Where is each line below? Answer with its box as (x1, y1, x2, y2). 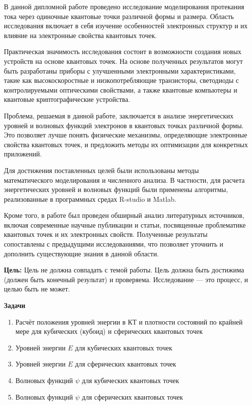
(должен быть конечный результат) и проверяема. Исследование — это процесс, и (4, 274, 248, 284)
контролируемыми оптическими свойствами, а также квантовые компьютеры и (4, 84, 237, 95)
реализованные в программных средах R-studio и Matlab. (4, 193, 176, 204)
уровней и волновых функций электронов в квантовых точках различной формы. (4, 120, 244, 130)
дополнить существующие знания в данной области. (4, 248, 159, 258)
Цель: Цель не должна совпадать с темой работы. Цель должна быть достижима (4, 265, 244, 275)
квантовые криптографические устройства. (4, 94, 130, 104)
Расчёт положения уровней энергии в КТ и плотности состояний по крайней (15, 316, 243, 327)
